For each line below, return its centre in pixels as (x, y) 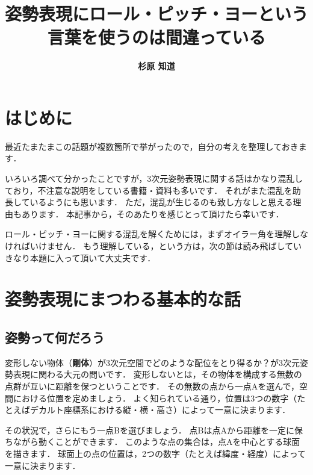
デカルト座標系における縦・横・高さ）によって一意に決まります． (160, 410)
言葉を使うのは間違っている (156, 37)
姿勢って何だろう (55, 337)
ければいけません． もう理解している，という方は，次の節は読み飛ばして (149, 246)
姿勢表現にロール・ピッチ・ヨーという (157, 14)
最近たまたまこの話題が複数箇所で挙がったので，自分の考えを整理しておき (152, 146)
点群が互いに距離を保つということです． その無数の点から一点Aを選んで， (152, 386)
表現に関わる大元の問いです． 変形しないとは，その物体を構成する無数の (157, 374)
